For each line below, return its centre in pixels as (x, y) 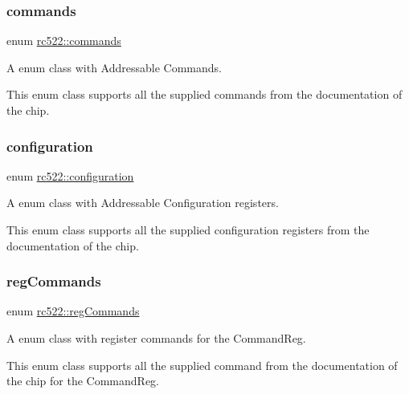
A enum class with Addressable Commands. (114, 67)
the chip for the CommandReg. (83, 381)
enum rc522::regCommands (73, 311)
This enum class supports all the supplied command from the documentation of (202, 365)
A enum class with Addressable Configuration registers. (143, 203)
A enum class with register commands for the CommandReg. (156, 338)
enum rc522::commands (64, 41)
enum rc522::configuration (70, 175)
